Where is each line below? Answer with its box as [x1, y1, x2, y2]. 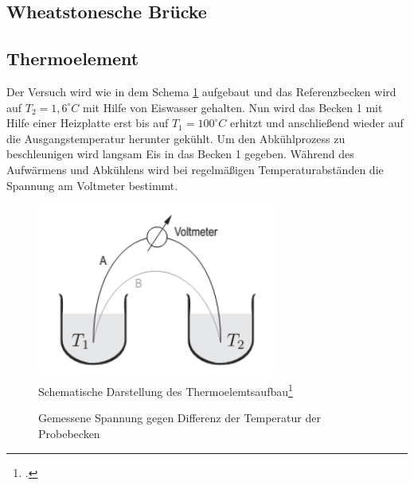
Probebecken [38, 425, 100, 441]
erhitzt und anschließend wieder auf [229, 114, 404, 131]
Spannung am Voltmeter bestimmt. [6, 177, 178, 193]
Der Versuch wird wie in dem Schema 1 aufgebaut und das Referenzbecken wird [6, 83, 396, 99]
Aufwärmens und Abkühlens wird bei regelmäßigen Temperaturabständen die [6, 161, 384, 177]
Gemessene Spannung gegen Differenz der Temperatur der [38, 409, 321, 426]
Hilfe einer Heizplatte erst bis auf [6, 114, 169, 131]
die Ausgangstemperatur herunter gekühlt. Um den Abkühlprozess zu [6, 130, 346, 146]
